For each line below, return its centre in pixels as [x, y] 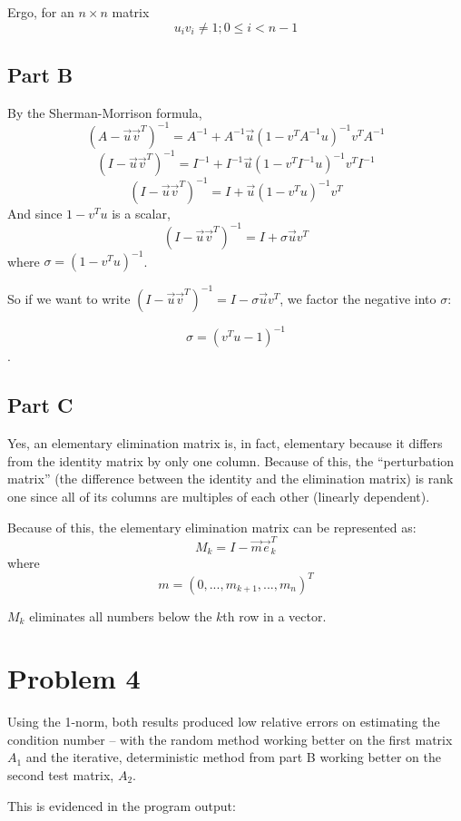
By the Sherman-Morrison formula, [105, 112]
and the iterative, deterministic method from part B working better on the [233, 757]
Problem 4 [74, 678]
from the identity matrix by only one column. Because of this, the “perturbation [231, 460]
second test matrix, [61, 775]
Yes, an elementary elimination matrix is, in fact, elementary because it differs [225, 443]
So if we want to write [69, 298]
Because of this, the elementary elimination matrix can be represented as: [212, 527]
